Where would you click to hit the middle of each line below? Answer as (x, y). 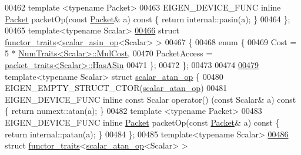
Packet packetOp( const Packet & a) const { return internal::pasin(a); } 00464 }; (148, 18)
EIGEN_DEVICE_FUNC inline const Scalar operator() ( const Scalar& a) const (150, 99)
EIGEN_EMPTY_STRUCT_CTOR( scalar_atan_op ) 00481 (116, 88)
